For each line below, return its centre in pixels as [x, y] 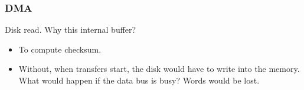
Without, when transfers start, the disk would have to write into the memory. [159, 69]
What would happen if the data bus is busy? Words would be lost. [139, 80]
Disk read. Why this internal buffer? [71, 30]
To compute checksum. [60, 49]
